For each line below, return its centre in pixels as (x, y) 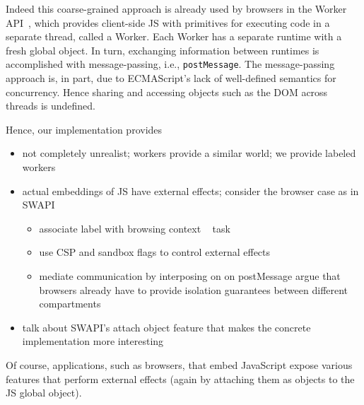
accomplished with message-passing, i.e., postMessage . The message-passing (170, 64)
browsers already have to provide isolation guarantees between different (194, 289)
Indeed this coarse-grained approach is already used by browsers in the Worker (176, 8)
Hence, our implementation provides (84, 129)
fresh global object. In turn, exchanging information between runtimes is (163, 50)
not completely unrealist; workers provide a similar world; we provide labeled (189, 153)
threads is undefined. (51, 106)
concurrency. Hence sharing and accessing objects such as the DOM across (167, 92)
